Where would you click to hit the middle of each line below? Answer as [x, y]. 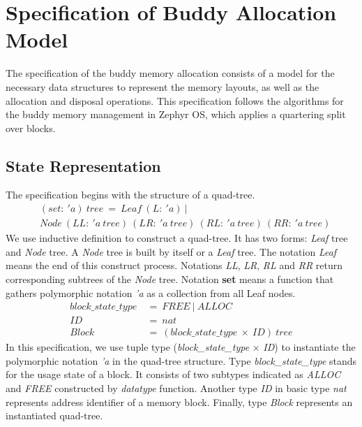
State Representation [83, 165]
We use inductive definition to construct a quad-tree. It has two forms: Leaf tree [177, 238]
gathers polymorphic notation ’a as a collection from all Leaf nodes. [151, 292]
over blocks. [31, 128]
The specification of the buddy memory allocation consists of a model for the [170, 73]
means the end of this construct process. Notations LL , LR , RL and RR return [174, 265]
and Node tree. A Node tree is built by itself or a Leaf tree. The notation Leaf [171, 251]
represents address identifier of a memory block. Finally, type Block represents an [179, 401]
